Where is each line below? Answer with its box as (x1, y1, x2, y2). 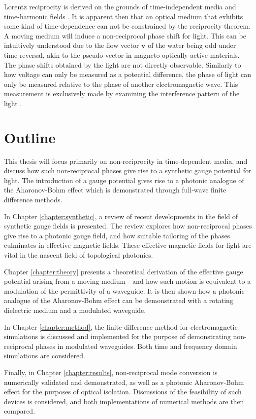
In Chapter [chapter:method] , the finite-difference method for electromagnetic (4, 321, 238, 332)
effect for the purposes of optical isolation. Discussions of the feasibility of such (4, 386, 242, 397)
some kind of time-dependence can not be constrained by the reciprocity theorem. (4, 21, 251, 31)
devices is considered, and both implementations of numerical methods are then (4, 396, 244, 406)
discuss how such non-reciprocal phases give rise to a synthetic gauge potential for (4, 165, 252, 176)
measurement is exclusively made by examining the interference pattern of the (4, 88, 240, 99)
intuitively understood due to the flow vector (4, 40, 139, 50)
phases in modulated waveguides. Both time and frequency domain (35, 341, 237, 351)
